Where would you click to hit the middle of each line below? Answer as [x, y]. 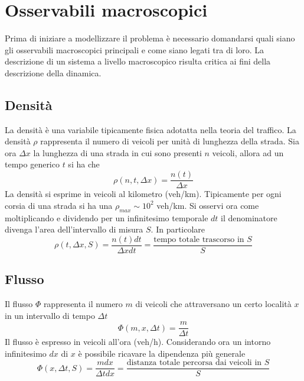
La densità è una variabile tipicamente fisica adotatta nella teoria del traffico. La [151, 129]
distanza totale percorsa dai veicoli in [194, 363]
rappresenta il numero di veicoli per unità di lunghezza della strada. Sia [170, 141]
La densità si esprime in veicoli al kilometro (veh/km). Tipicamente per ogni [143, 194]
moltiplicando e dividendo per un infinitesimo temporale [107, 217]
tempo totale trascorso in [199, 239]
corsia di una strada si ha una [59, 205]
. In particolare [178, 229]
